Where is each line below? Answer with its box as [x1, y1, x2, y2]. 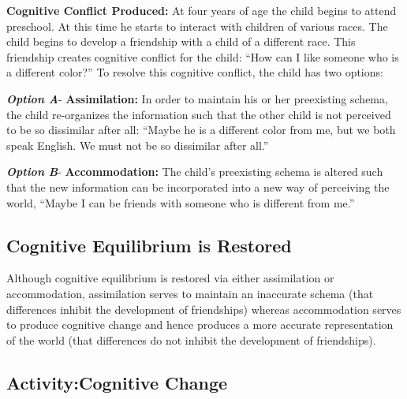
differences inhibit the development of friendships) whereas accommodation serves [6, 300, 401, 317]
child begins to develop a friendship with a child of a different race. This [6, 33, 356, 50]
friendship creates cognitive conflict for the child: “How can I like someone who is [6, 48, 399, 65]
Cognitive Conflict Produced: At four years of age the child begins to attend [6, 2, 397, 18]
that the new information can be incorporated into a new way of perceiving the [6, 178, 390, 195]
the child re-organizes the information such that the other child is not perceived [6, 106, 391, 122]
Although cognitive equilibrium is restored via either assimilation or [6, 270, 334, 286]
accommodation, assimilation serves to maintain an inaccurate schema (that [6, 285, 374, 301]
